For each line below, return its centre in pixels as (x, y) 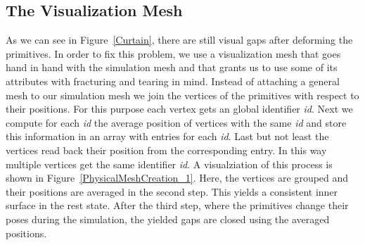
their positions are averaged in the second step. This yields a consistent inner (172, 191)
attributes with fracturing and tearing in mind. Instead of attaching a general (173, 81)
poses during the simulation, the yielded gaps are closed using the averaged (168, 219)
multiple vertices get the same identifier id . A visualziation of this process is (169, 164)
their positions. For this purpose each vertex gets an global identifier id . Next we (179, 109)
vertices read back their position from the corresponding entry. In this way (166, 150)
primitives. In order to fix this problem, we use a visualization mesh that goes (173, 53)
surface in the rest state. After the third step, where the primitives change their (177, 205)
